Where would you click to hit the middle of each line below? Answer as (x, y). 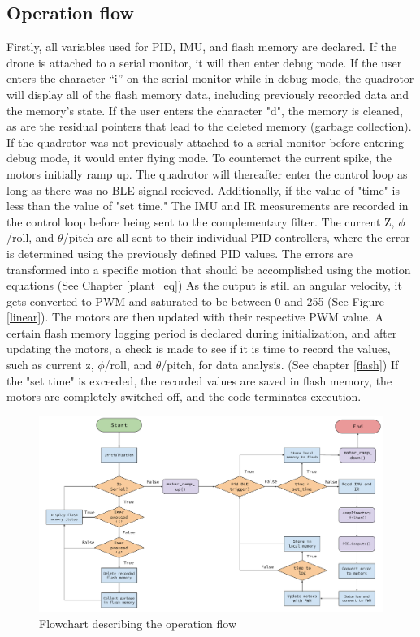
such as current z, (50, 365)
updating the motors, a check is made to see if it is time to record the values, (199, 349)
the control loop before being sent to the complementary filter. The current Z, (201, 221)
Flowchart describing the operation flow (138, 623)
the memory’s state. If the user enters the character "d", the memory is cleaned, (205, 110)
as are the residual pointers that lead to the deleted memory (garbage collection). (209, 126)
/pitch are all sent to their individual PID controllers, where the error (236, 237)
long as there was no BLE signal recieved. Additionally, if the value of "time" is (203, 189)
